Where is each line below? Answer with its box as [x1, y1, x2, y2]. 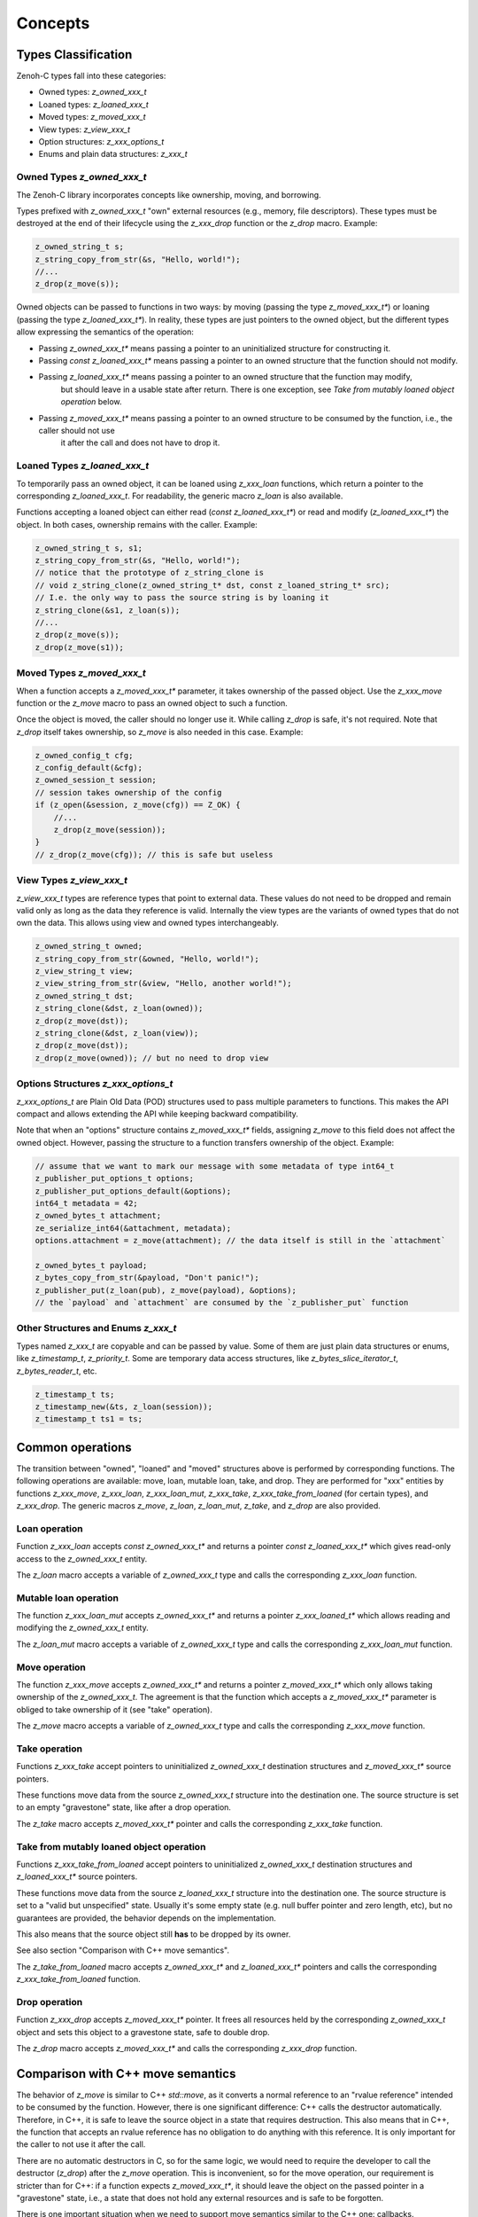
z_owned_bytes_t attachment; [35, 1210, 162, 1221]
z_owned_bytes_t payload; [35, 1260, 148, 1270]
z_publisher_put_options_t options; [35, 1173, 195, 1184]
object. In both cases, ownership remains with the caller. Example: [16, 519, 258, 529]
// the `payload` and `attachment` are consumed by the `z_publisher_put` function [35, 1297, 409, 1308]
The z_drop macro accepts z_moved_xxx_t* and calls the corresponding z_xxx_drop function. [16, 2043, 358, 2054]
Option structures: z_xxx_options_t [38, 137, 165, 147]
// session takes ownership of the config [35, 787, 222, 797]
